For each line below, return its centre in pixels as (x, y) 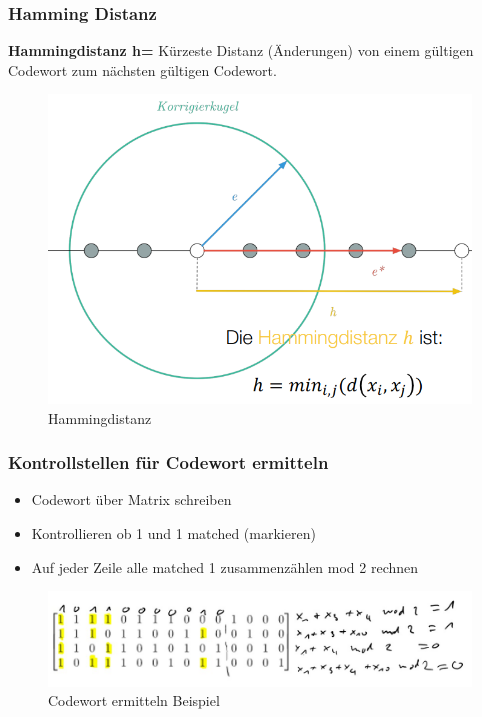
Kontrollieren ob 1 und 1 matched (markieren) (173, 533)
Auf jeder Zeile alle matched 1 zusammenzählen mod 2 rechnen (225, 566)
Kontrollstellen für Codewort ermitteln (168, 462)
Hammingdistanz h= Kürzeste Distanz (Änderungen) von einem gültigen (241, 50)
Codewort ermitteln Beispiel (134, 700)
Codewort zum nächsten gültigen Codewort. (142, 69)
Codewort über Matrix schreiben (131, 499)
